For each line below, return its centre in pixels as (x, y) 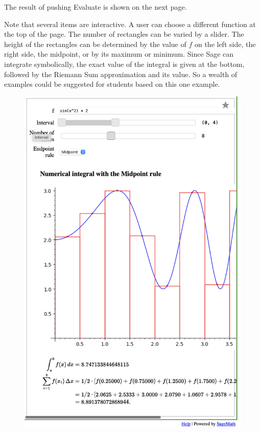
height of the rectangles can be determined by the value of (95, 44)
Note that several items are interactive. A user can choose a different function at (130, 24)
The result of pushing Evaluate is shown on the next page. (96, 7)
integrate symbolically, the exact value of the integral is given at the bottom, (124, 64)
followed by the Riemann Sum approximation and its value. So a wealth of (121, 74)
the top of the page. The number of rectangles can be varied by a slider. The (124, 34)
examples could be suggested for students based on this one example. (112, 84)
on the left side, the (225, 44)
